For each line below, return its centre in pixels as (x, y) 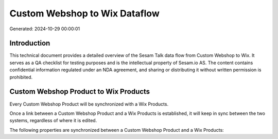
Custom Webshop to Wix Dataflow (84, 13)
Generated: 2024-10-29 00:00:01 (45, 29)
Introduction (30, 43)
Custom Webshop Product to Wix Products (80, 92)
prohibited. (21, 77)
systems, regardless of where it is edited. (53, 121)
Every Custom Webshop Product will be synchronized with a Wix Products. (89, 104)
